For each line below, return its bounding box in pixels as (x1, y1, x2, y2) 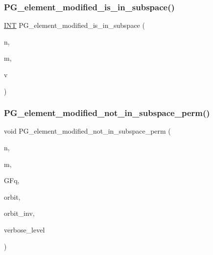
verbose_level (4, 224, 45, 234)
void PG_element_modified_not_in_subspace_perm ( (4, 126, 171, 136)
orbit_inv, (4, 208, 35, 218)
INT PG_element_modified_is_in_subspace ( (4, 20, 145, 30)
